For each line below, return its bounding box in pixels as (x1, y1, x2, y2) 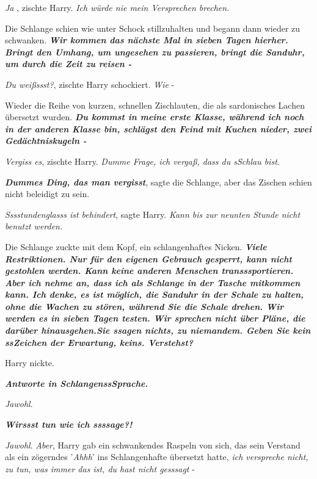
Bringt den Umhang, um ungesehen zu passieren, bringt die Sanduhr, (5, 45, 305, 58)
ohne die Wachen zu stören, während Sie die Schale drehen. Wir (5, 300, 284, 312)
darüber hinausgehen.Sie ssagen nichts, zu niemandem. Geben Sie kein (5, 324, 311, 337)
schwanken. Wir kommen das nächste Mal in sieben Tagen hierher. (5, 34, 288, 46)
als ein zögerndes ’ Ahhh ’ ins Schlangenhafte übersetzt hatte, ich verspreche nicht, (5, 450, 308, 463)
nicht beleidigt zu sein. (5, 187, 90, 200)
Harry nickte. (5, 356, 54, 369)
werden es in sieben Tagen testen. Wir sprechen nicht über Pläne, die (5, 312, 305, 325)
